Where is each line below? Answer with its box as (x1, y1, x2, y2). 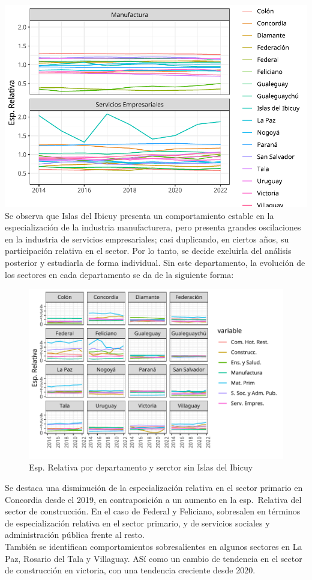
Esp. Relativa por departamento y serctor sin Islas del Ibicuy (29, 461, 253, 474)
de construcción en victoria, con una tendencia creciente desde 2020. (5, 564, 256, 576)
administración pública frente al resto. (5, 528, 145, 541)
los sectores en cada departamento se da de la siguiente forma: (5, 268, 234, 280)
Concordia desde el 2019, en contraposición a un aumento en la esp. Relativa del (5, 493, 302, 505)
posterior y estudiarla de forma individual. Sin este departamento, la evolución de (5, 256, 305, 268)
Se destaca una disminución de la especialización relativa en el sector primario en (5, 481, 303, 493)
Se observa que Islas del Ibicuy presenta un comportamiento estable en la (5, 209, 274, 221)
